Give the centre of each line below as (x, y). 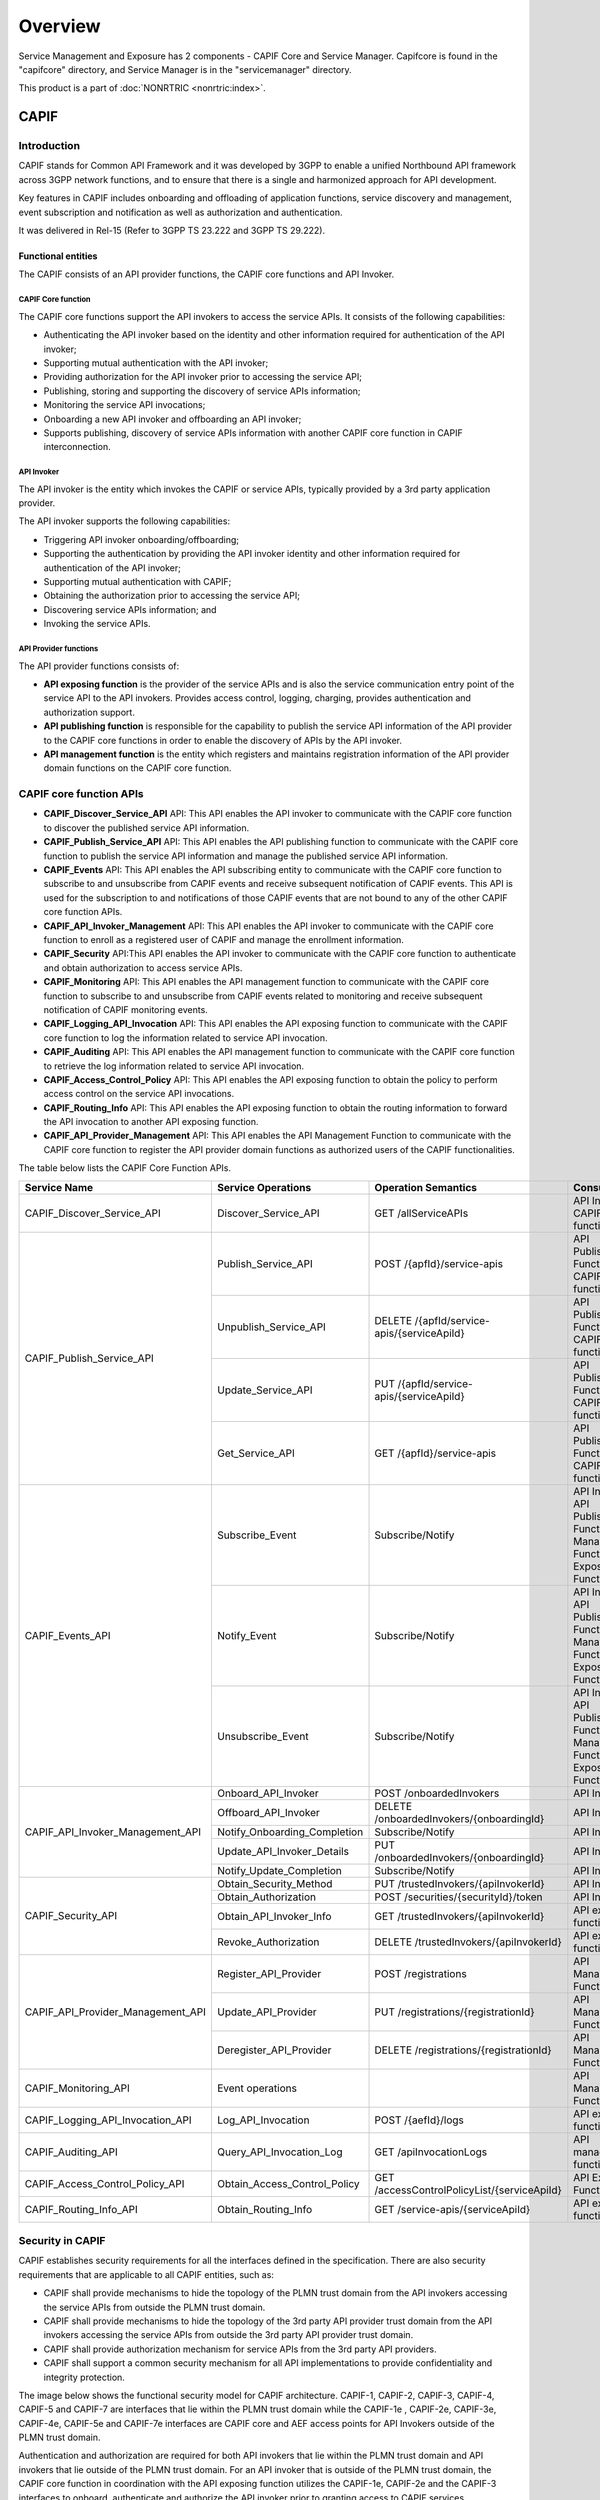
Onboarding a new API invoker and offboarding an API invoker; (172, 419)
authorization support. (89, 712)
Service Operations (264, 1187)
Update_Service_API (264, 1390)
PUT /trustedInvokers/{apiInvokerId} (459, 1883)
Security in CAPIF (62, 2240)
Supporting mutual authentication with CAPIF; (137, 582)
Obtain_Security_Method (274, 1883)
